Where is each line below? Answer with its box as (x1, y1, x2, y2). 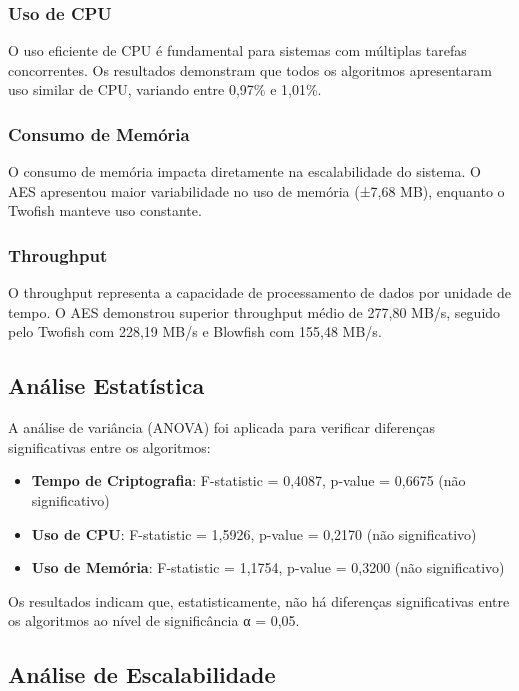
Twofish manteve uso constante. (8, 200, 202, 221)
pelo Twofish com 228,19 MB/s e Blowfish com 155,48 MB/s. (8, 321, 382, 342)
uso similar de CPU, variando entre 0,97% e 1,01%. (8, 79, 322, 100)
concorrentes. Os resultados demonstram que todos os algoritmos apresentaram (8, 59, 492, 80)
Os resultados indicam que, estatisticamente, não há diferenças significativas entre (8, 590, 510, 611)
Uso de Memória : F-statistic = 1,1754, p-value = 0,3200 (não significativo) (31, 557, 505, 578)
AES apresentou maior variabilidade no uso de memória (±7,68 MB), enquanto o (8, 180, 505, 201)
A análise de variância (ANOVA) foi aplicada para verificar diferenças (8, 417, 435, 438)
